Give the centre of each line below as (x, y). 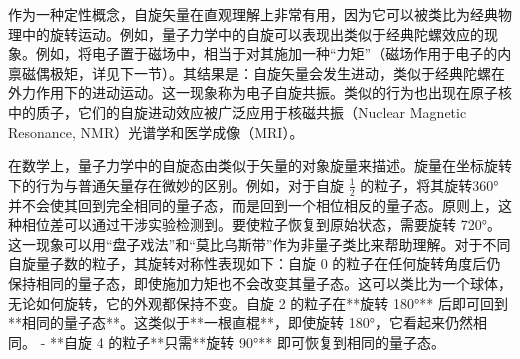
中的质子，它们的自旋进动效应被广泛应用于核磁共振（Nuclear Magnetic (237, 111)
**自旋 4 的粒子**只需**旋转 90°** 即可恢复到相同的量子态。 (247, 341)
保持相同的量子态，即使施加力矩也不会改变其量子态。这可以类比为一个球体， (260, 282)
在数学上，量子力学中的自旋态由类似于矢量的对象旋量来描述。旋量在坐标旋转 (260, 165)
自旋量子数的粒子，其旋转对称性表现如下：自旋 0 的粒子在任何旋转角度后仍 (254, 263)
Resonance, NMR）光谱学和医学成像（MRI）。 (156, 131)
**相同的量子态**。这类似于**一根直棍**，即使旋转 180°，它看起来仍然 (240, 322)
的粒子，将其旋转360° (429, 184)
